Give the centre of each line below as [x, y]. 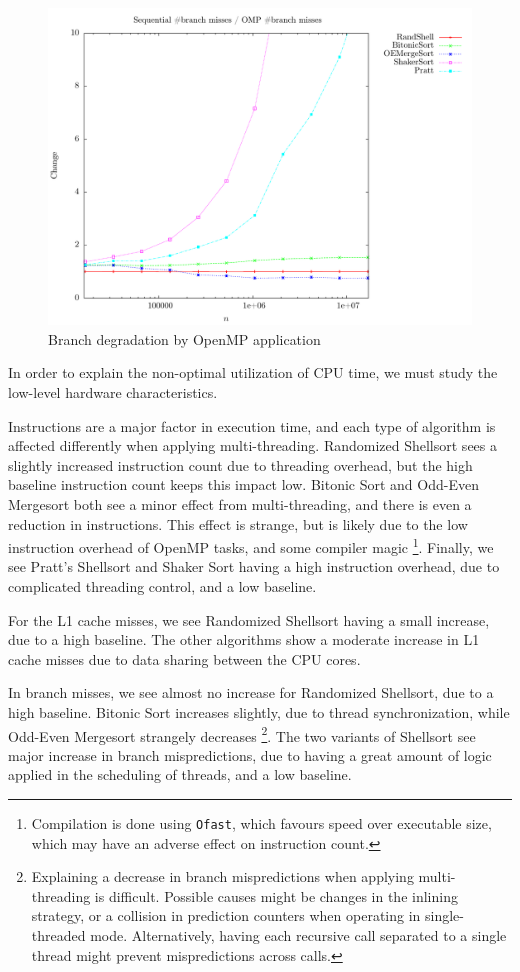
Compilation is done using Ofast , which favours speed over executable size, [261, 822]
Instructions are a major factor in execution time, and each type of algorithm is [252, 425]
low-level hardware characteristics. [113, 391]
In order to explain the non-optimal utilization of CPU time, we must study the [253, 372]
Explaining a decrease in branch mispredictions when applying [222, 876]
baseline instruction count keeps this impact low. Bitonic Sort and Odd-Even [243, 484]
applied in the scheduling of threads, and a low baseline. [180, 774]
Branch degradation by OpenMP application [184, 338]
